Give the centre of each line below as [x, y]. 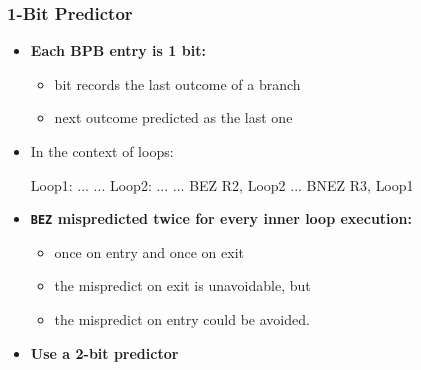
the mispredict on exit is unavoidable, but [182, 285]
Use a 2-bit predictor [104, 352]
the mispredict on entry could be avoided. [182, 319]
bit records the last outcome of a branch [177, 83]
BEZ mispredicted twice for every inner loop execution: [221, 218]
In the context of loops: [102, 151]
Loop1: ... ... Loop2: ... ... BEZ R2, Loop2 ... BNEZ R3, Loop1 [222, 184]
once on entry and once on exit [149, 251]
